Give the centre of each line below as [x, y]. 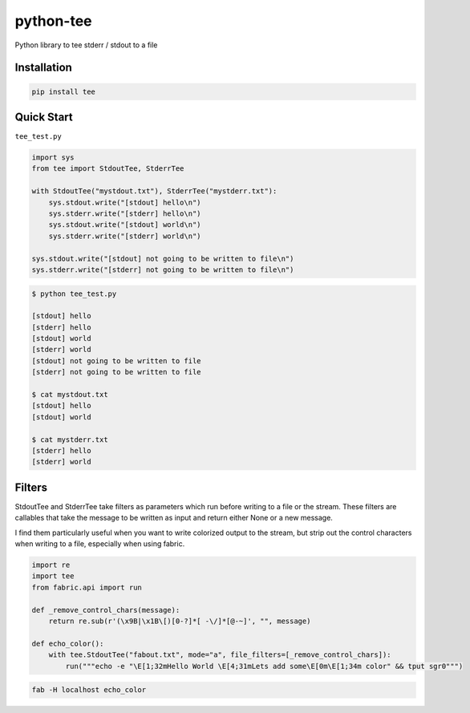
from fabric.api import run [87, 587]
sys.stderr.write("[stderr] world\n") [125, 236]
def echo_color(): [68, 643]
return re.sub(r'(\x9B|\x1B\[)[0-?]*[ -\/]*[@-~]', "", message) [180, 621]
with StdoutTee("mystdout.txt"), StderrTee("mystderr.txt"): [154, 191]
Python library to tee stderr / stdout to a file [86, 45]
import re [51, 565]
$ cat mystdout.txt [70, 395]
